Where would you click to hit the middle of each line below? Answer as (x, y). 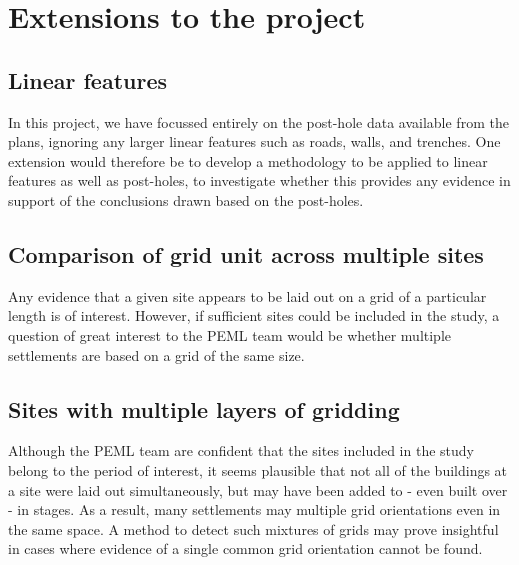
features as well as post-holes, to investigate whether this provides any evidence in (259, 180)
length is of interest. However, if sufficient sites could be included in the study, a (254, 315)
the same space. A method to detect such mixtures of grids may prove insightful (253, 528)
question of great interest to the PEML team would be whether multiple (230, 334)
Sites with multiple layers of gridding (204, 408)
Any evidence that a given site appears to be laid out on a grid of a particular (247, 295)
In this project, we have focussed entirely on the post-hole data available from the (258, 121)
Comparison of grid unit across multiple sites (246, 253)
